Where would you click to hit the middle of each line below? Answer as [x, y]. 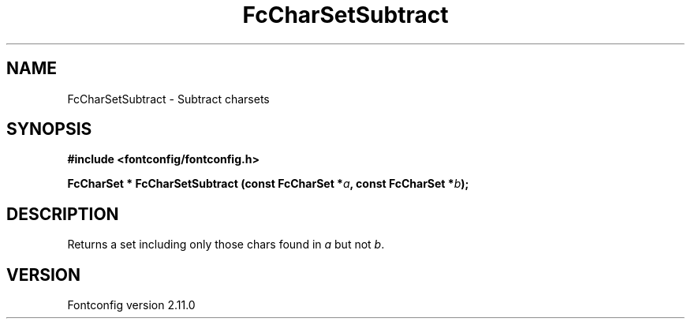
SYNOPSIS [49, 129]
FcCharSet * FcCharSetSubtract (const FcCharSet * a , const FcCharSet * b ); [268, 184]
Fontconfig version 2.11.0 [131, 305]
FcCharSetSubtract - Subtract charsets [168, 99]
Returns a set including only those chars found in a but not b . [226, 245]
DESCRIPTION [63, 214]
